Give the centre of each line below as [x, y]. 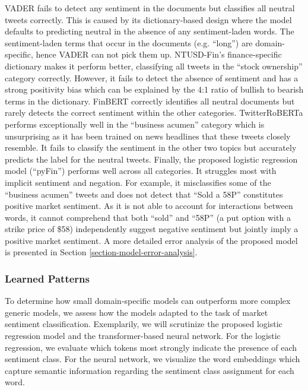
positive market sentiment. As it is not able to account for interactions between [149, 206]
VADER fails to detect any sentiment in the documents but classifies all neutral [150, 8]
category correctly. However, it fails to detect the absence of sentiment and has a [152, 77]
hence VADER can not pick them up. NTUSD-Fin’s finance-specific [159, 54]
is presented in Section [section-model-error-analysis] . [101, 252]
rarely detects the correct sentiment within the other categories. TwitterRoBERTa [154, 112]
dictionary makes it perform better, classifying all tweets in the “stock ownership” [154, 66]
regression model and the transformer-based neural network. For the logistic [143, 336]
